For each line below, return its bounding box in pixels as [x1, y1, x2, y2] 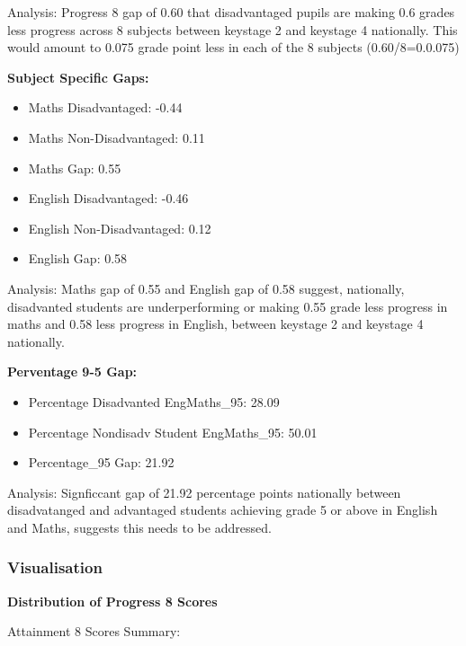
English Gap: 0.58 [28, 249, 128, 268]
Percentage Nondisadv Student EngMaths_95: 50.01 [28, 422, 318, 441]
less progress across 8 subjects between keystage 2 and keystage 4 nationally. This [7, 20, 458, 39]
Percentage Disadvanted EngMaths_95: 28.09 [28, 392, 280, 411]
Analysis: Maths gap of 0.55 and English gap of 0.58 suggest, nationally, [7, 279, 405, 297]
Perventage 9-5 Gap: [7, 362, 138, 381]
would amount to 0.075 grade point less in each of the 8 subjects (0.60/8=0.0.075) [7, 38, 460, 57]
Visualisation [7, 556, 103, 579]
